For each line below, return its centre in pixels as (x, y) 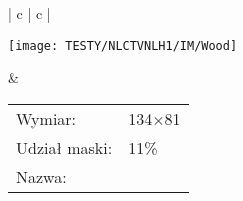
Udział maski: (64, 147)
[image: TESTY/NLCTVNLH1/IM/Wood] (123, 45)
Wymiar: (46, 118)
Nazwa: (41, 176)
